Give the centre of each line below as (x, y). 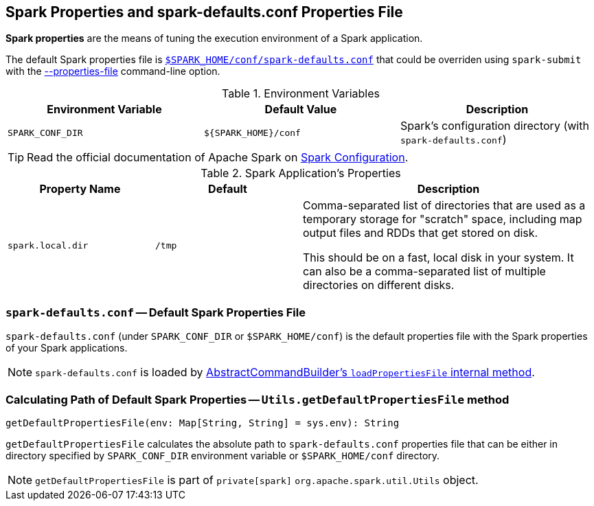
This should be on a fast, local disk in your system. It (438, 258)
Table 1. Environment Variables (301, 94)
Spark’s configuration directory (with (494, 126)
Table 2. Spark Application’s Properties (301, 173)
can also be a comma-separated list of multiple (424, 272)
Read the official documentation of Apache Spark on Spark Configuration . (218, 158)
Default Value (301, 110)
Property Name (80, 189)
